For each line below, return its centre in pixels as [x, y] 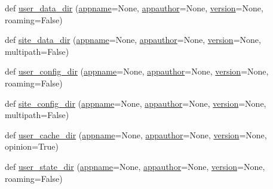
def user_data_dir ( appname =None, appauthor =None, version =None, [134, 8]
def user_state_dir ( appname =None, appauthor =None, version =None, [135, 166]
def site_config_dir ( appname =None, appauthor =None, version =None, [136, 103]
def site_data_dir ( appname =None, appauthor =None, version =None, [133, 40]
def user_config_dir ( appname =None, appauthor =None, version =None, [137, 71]
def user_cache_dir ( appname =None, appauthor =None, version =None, [136, 134]
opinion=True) [32, 146]
